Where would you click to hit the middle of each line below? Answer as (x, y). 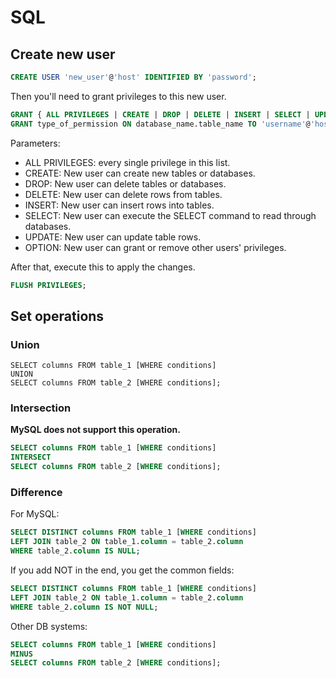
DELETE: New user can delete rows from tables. (123, 194)
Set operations (57, 316)
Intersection (41, 408)
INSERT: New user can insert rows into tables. (119, 205)
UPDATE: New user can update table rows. (113, 237)
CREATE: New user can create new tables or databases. (140, 173)
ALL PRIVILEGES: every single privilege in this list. (127, 162)
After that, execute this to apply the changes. (103, 267)
